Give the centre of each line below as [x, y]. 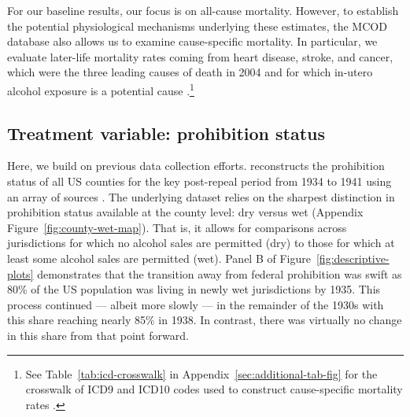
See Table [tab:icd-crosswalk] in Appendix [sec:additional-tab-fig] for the [201, 373]
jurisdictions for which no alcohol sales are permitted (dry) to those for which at [201, 243]
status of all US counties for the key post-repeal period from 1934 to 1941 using [199, 181]
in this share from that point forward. [98, 335]
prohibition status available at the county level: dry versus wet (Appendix [185, 212]
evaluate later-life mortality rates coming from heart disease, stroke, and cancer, [200, 56]
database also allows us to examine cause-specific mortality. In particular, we [192, 41]
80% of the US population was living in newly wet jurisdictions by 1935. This [194, 289]
